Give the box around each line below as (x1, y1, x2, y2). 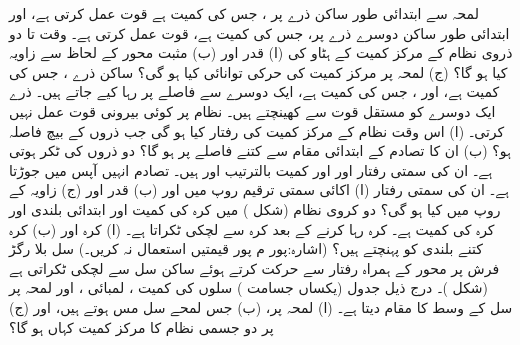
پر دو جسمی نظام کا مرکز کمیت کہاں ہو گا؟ (9, 316, 274, 337)
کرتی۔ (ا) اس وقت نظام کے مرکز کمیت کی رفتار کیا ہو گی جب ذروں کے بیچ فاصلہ (9, 120, 505, 141)
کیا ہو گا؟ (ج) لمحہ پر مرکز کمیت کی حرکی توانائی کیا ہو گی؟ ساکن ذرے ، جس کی (9, 61, 508, 82)
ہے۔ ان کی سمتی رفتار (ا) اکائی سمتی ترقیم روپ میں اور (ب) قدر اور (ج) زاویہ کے (9, 179, 509, 200)
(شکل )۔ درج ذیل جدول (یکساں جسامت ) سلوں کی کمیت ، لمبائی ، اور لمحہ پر (9, 277, 489, 298)
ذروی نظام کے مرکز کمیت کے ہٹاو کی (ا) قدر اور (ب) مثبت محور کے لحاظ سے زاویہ (9, 42, 513, 63)
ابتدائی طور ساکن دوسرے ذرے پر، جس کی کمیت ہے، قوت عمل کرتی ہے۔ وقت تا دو (9, 22, 510, 43)
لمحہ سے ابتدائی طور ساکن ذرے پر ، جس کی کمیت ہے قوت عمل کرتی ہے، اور (9, 3, 479, 23)
